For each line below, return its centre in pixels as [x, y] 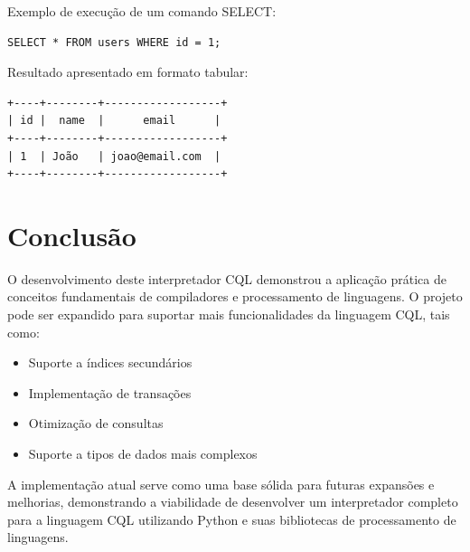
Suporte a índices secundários [110, 362]
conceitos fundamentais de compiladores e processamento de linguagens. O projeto [235, 296]
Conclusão [72, 235]
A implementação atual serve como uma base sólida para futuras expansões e [221, 484]
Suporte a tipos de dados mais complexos [143, 454]
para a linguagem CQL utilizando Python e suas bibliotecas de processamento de [232, 519]
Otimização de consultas [96, 423]
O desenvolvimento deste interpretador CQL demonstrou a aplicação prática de [227, 278]
